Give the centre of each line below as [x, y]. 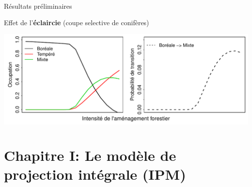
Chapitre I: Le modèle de [90, 155]
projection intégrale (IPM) [95, 174]
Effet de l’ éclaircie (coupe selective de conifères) [77, 22]
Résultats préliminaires [38, 6]
